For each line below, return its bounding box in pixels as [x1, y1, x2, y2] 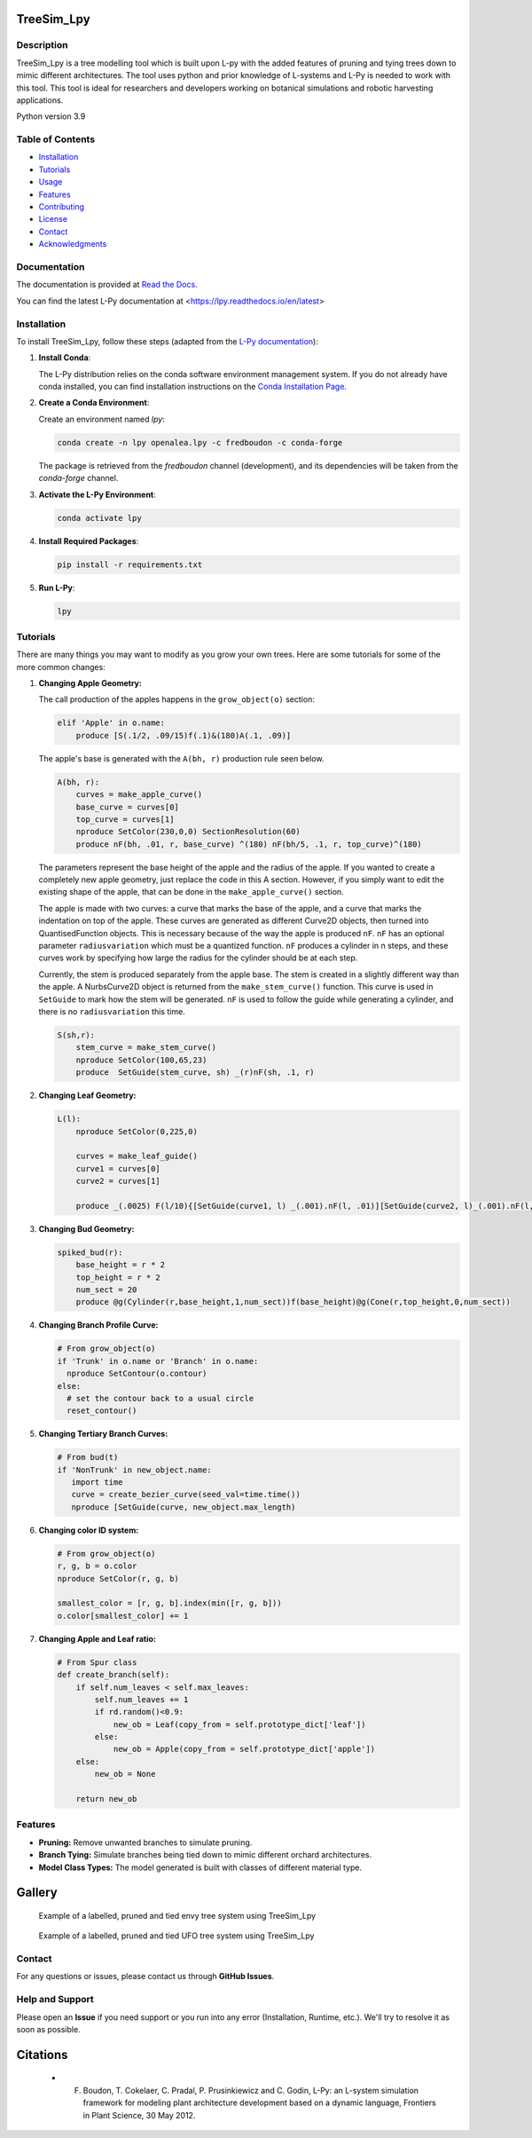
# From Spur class [57, 1657, 137, 1668]
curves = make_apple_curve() [75, 790, 203, 800]
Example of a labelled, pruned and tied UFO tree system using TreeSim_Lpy [38, 1930, 315, 1941]
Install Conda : [38, 352, 91, 363]
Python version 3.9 [16, 111, 86, 122]
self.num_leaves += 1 [94, 1694, 189, 1704]
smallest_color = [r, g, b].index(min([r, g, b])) [57, 1598, 283, 1608]
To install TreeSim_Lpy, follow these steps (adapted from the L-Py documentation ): [16, 335, 318, 346]
